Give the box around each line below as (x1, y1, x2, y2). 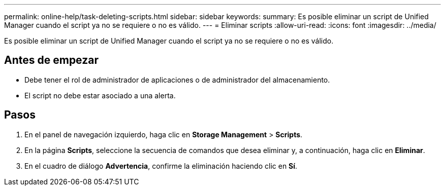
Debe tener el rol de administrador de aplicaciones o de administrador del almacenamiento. (24, 75, 330, 84)
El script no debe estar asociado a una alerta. (24, 91, 176, 100)
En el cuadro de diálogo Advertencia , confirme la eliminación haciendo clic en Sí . (24, 161, 298, 170)
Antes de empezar (4, 54, 99, 67)
